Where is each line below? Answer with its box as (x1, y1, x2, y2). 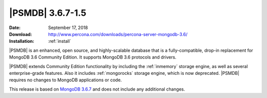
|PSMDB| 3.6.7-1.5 (9, 7, 87, 18)
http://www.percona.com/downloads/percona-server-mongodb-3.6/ (48, 31, 188, 37)
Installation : (9, 38, 35, 44)
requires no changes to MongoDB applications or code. (9, 77, 122, 83)
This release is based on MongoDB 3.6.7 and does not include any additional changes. (9, 86, 185, 92)
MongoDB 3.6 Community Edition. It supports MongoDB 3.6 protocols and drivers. (9, 54, 177, 60)
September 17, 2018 (48, 25, 89, 31)
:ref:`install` (48, 38, 71, 44)
